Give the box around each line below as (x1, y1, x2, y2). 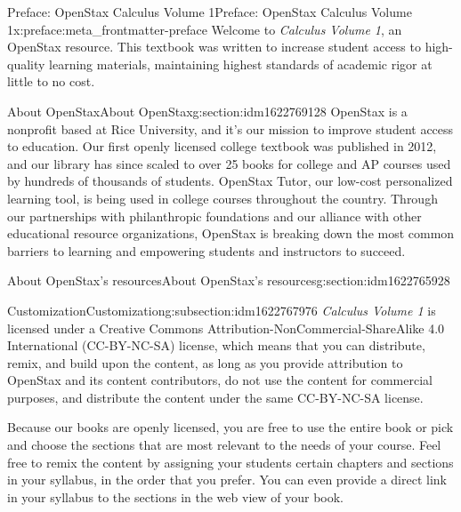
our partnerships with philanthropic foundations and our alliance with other (7, 206, 422, 225)
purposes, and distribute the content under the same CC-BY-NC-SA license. (7, 388, 424, 406)
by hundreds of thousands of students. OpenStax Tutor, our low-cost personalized (7, 172, 453, 190)
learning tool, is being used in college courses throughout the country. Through (7, 188, 438, 207)
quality (7, 54, 45, 73)
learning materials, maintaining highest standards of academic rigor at (49, 54, 433, 73)
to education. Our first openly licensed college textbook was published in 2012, (7, 137, 437, 156)
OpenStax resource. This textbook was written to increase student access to (7, 37, 421, 56)
